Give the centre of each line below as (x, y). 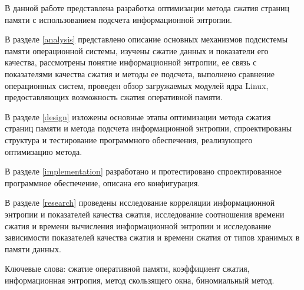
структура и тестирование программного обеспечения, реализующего (129, 139)
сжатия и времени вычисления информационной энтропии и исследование (138, 225)
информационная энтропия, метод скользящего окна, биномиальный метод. (140, 280)
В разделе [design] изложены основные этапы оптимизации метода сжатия (138, 116)
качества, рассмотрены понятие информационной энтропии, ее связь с (131, 62)
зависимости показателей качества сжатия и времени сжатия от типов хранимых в (152, 237)
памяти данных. (33, 248)
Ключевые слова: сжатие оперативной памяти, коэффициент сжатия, (127, 268)
